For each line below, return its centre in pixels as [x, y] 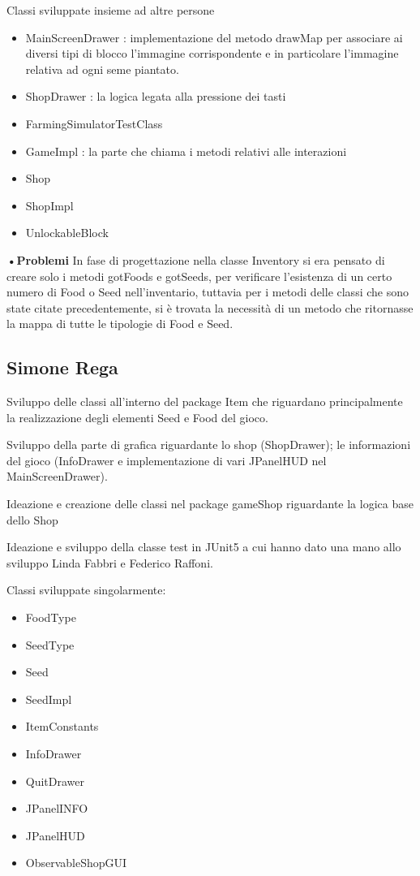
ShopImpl [49, 205]
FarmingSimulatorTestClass [94, 123]
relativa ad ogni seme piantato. [102, 69]
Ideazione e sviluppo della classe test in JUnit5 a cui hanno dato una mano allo [204, 547]
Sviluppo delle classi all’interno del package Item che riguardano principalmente [205, 401]
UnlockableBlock [67, 233]
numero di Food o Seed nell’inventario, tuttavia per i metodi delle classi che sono [208, 292]
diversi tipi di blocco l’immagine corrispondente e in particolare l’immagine [212, 53]
